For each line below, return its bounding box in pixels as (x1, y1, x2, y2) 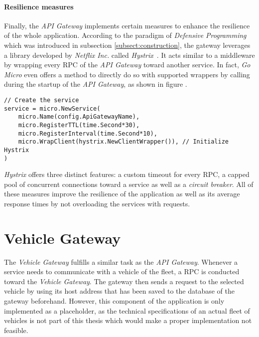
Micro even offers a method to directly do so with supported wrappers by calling (4, 69, 250, 79)
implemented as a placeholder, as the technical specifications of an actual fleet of (4, 305, 250, 316)
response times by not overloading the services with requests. (4, 198, 190, 208)
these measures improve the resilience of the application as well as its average (4, 188, 240, 199)
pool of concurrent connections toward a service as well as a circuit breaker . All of (4, 178, 254, 189)
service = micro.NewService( (4, 105, 101, 112)
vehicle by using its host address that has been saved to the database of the (4, 286, 235, 296)
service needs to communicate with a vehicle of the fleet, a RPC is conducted (4, 266, 240, 277)
